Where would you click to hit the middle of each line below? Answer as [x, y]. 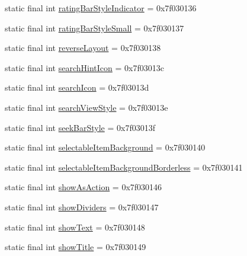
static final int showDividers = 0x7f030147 [82, 207]
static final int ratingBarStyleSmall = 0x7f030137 [94, 28]
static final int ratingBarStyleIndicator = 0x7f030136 [101, 8]
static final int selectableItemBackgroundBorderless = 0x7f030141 [124, 167]
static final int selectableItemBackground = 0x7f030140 [105, 147]
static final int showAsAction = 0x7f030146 [84, 187]
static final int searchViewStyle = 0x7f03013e [86, 107]
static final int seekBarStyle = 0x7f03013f [80, 127]
